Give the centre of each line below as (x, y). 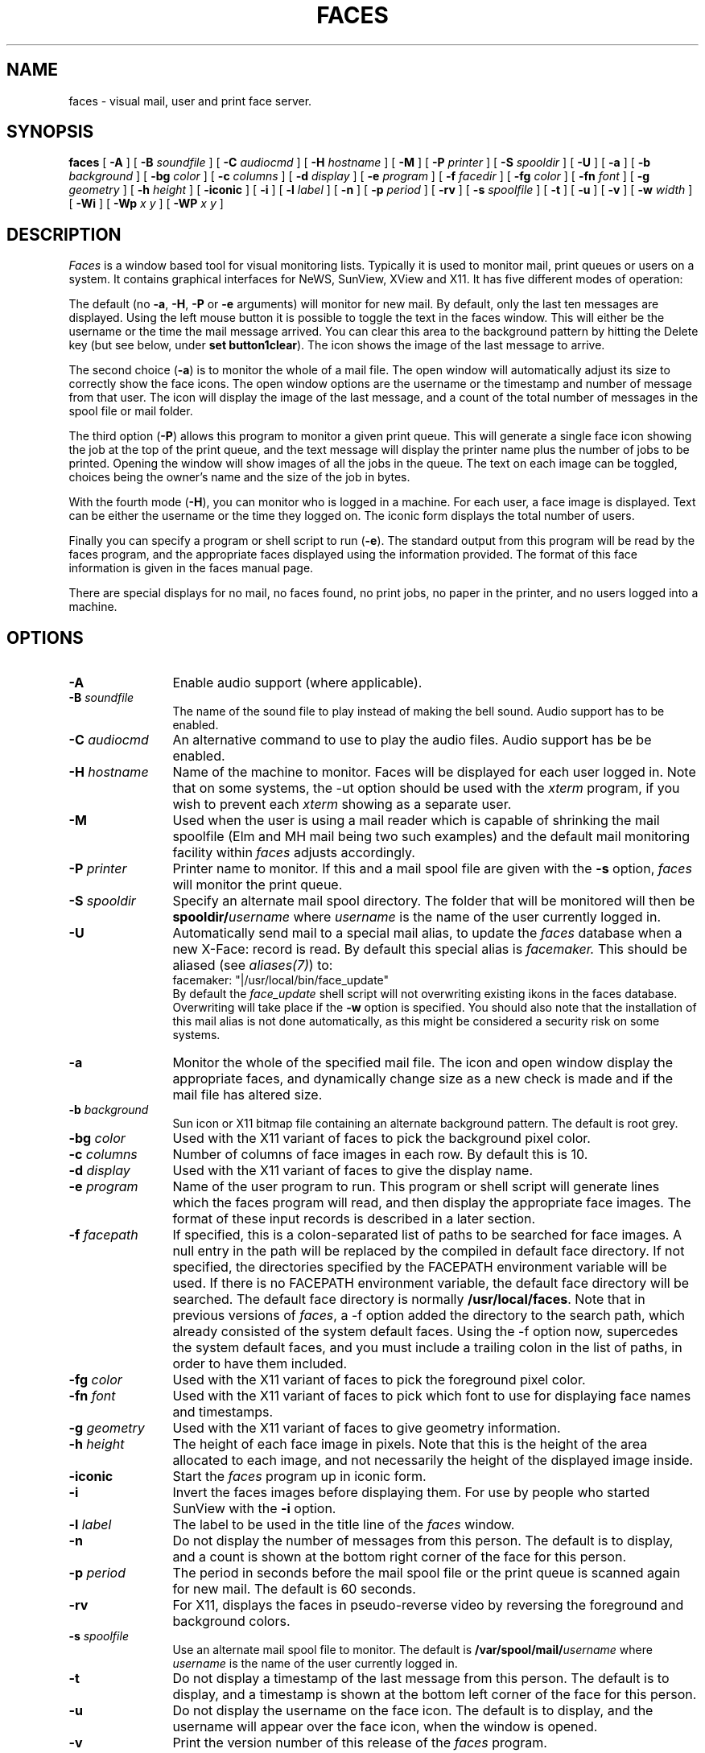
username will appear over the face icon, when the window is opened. (385, 1727)
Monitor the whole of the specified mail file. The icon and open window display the (423, 1063)
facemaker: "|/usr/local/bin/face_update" (281, 980)
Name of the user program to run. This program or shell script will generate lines (416, 1187)
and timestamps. (223, 1412)
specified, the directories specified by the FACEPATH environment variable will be (420, 1267)
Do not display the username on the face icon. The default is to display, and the (413, 1711)
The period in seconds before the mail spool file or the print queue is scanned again (427, 1573)
